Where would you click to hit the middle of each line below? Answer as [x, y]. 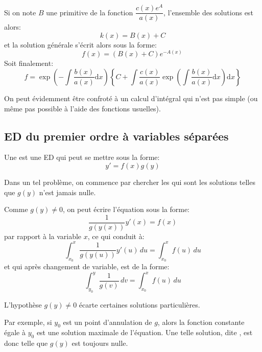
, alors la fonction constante [201, 322]
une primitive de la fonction [90, 12]
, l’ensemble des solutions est [208, 12]
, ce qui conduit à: [116, 236]
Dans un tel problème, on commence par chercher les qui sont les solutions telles [130, 182]
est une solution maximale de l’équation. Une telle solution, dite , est [145, 332]
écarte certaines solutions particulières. [139, 304]
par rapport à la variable [43, 236]
